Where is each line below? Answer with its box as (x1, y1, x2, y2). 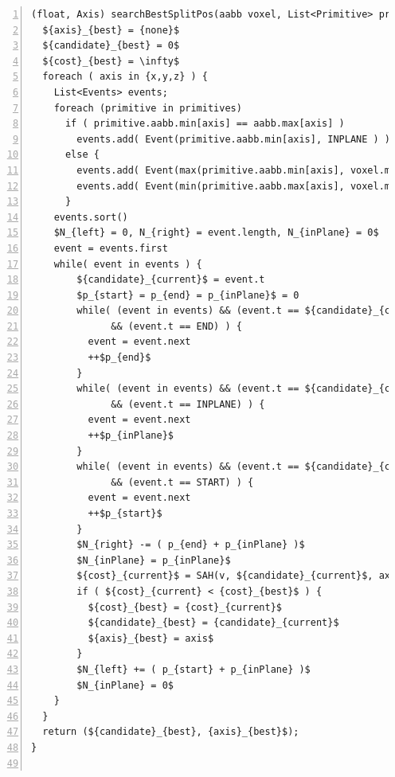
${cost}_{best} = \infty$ (42, 55, 180, 67)
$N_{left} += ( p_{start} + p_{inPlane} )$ (76, 663, 311, 675)
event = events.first (53, 242, 168, 254)
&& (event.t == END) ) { (111, 320, 242, 332)
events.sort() (53, 211, 128, 223)
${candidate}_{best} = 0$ (42, 40, 180, 52)
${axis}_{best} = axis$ (88, 632, 214, 644)
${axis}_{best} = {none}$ (42, 24, 180, 36)
